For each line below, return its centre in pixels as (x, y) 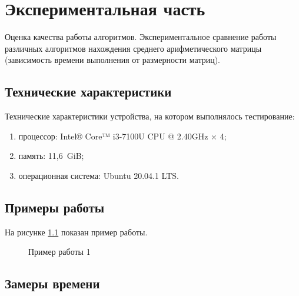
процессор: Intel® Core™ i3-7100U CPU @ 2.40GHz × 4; (122, 136)
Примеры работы (55, 207)
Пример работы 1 (59, 252)
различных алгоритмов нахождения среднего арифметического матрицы (133, 48)
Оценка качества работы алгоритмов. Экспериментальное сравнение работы (141, 37)
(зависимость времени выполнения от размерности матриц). (113, 60)
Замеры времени (52, 283)
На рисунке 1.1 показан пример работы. (76, 232)
